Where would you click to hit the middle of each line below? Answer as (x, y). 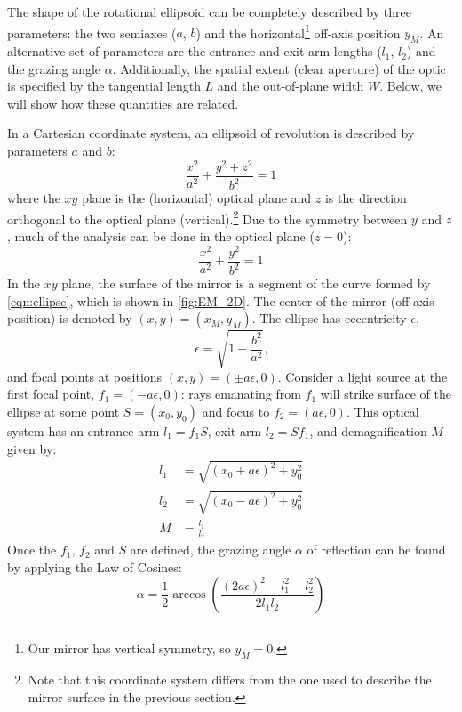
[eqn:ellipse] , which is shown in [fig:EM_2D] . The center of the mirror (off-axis (221, 300)
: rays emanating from (241, 394)
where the (34, 198)
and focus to (236, 411)
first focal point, (51, 394)
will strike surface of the (386, 394)
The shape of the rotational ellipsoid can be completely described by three (209, 12)
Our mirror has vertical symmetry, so (129, 648)
